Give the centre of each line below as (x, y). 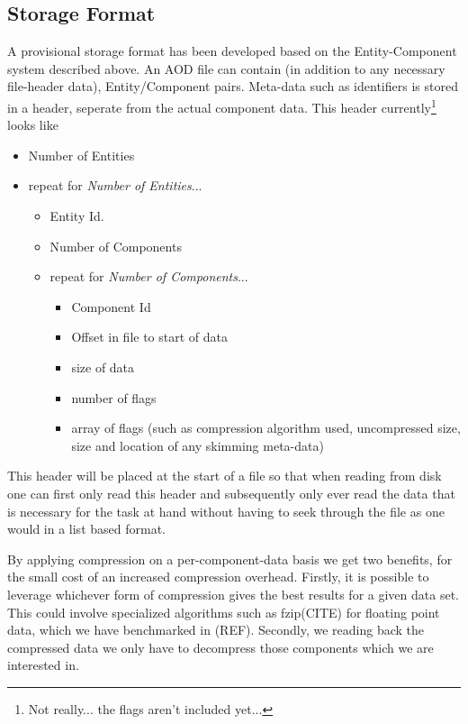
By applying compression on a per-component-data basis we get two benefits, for (230, 559)
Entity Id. (77, 216)
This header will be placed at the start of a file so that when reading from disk (225, 476)
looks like (33, 125)
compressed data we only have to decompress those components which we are (220, 647)
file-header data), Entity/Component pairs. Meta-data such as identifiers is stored (233, 86)
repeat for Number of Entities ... (115, 185)
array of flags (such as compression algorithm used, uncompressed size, (266, 428)
